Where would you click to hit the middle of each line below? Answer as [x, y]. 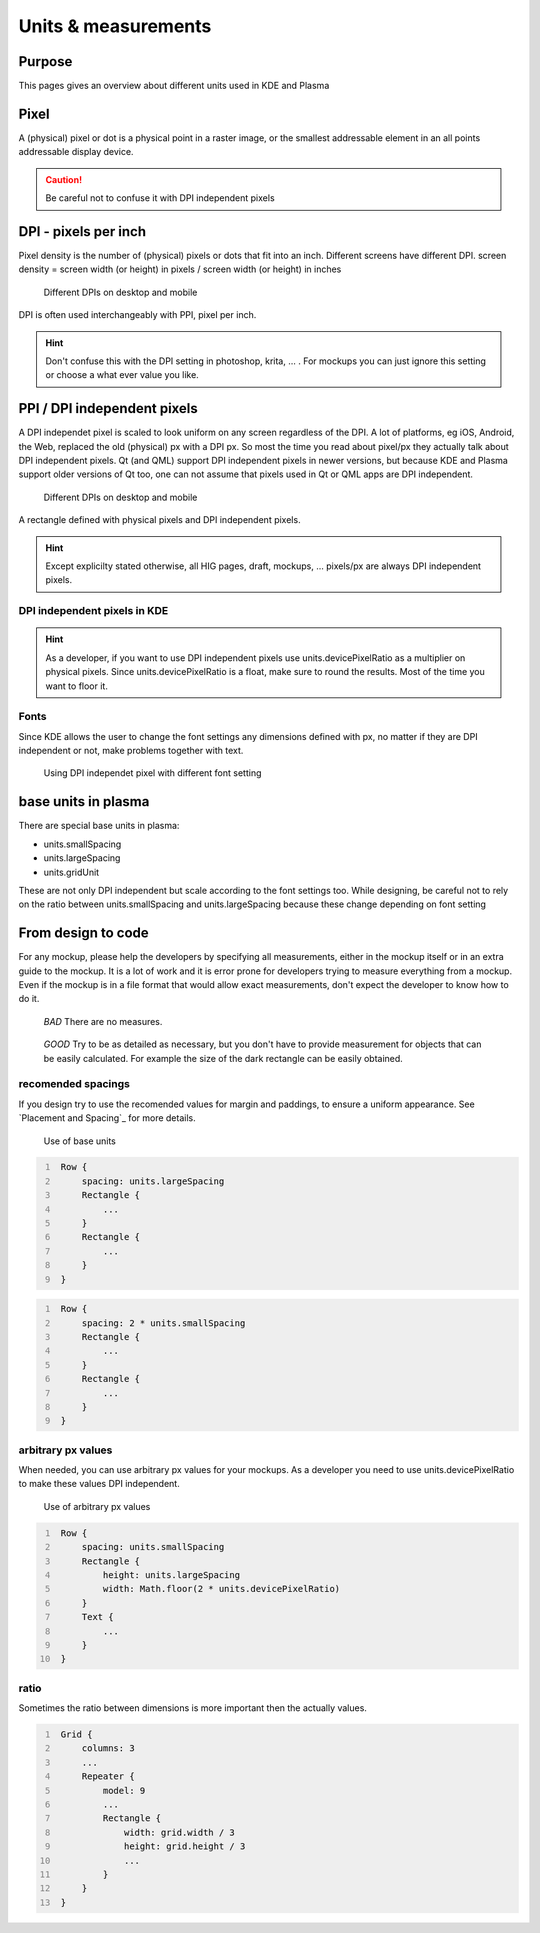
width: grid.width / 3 [179, 1832]
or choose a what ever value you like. [122, 375]
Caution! [64, 179]
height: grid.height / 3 [184, 1846]
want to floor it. [77, 686]
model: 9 [124, 1790]
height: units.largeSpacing [171, 1574]
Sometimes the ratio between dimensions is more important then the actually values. [192, 1708]
